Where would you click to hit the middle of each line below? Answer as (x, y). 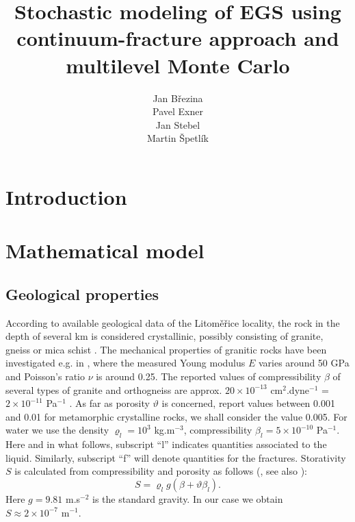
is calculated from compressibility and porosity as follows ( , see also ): (161, 471)
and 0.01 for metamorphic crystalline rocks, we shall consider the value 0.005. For (176, 416)
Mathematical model (105, 250)
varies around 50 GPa (304, 363)
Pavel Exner (178, 111)
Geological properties (82, 294)
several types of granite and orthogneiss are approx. (114, 389)
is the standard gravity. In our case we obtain (188, 498)
